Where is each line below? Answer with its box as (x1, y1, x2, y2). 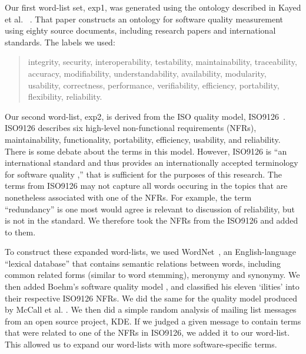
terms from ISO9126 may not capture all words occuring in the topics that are (5, 179, 288, 192)
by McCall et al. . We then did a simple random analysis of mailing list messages (5, 303, 297, 316)
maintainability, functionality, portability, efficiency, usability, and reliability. (5, 133, 281, 145)
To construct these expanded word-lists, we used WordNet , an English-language (5, 245, 297, 258)
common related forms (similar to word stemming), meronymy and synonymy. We (5, 268, 300, 281)
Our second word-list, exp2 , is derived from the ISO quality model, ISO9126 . (5, 110, 285, 122)
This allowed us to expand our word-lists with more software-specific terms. (5, 338, 277, 350)
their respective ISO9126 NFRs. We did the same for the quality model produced (5, 291, 297, 304)
